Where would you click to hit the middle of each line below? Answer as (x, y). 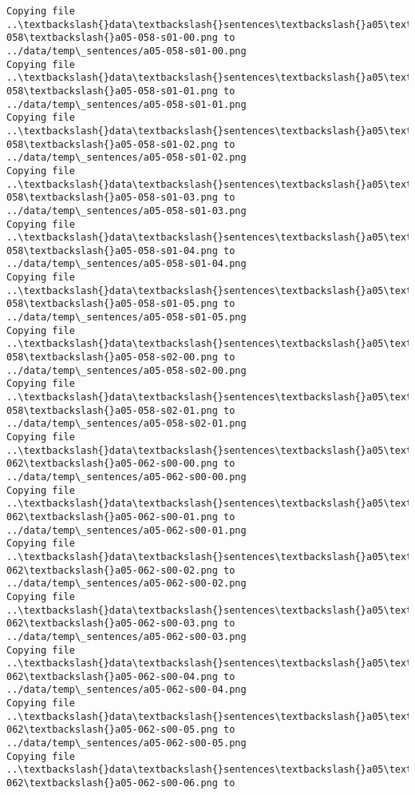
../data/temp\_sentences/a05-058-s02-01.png (126, 424)
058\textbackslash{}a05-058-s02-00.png (112, 358)
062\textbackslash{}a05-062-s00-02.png (112, 570)
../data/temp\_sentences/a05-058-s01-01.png (126, 104)
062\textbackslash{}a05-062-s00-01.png (112, 517)
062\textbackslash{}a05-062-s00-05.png (112, 730)
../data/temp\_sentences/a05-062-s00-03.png (126, 636)
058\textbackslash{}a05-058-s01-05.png (112, 304)
